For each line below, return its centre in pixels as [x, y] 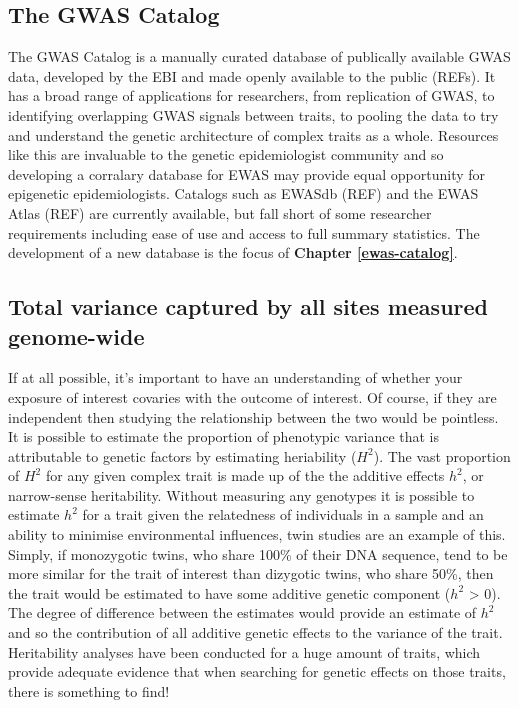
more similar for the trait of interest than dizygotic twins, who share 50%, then [251, 573]
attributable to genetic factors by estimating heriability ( [182, 455]
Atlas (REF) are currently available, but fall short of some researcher [220, 212]
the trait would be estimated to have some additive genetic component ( [229, 592]
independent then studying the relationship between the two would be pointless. [253, 416]
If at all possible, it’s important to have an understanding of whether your [235, 377]
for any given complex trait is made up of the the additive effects [245, 475]
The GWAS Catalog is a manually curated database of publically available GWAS [259, 56]
